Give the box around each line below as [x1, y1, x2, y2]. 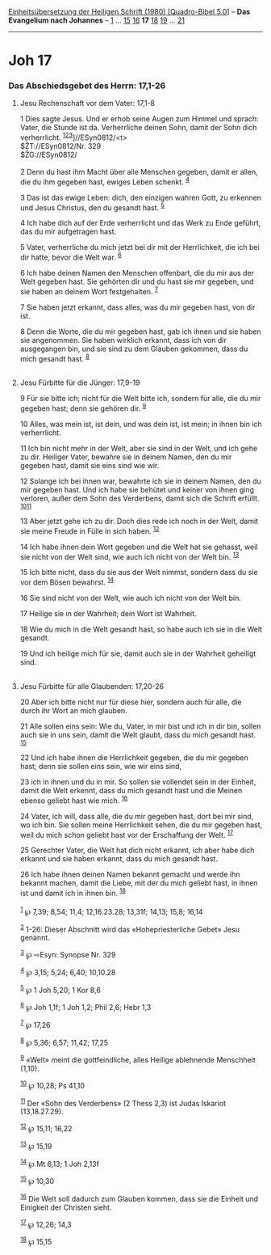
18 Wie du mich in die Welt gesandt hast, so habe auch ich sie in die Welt [19, 624, 263, 634]
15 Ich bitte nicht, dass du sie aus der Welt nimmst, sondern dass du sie [19, 568, 258, 577]
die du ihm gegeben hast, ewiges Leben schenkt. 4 [19, 175, 190, 187]
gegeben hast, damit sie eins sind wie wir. [19, 461, 160, 471]
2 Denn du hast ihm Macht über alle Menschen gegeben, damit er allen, [19, 167, 258, 177]
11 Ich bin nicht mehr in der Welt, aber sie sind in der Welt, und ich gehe [19, 444, 258, 454]
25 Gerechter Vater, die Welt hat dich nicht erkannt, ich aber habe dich [19, 845, 255, 856]
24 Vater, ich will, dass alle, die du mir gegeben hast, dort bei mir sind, [19, 811, 254, 821]
